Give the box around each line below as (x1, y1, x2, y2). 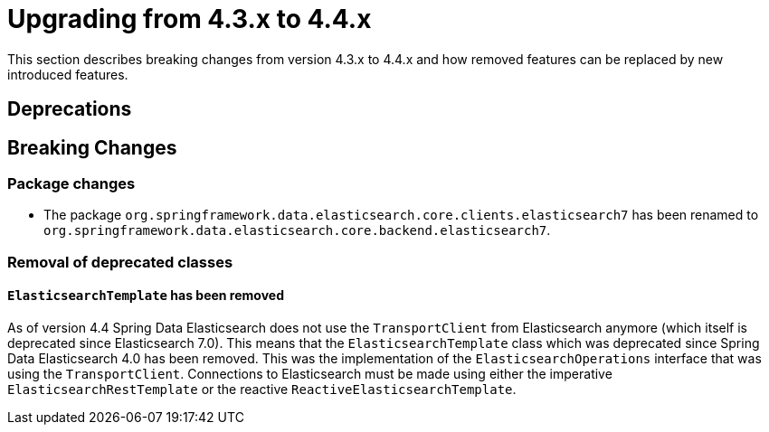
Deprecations (7, 98, 132, 121)
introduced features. (7, 66, 128, 82)
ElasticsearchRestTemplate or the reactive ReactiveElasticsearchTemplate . (7, 380, 517, 397)
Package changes (7, 174, 136, 193)
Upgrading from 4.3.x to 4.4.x (7, 4, 372, 34)
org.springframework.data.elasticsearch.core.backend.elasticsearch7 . (43, 222, 551, 239)
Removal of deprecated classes (7, 252, 233, 271)
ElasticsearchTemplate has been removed (7, 287, 284, 304)
